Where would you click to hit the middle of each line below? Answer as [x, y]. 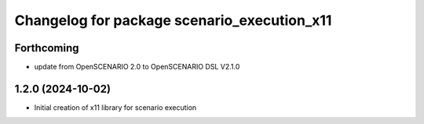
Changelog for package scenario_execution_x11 [173, 20]
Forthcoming [47, 48]
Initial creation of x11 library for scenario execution [115, 107]
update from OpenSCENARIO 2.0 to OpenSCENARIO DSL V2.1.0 [137, 67]
